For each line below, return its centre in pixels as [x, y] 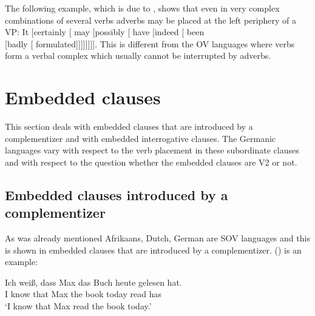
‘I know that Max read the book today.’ [78, 306]
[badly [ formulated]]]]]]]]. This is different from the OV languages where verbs [150, 43]
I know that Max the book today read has [83, 294]
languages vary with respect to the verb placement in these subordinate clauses [152, 150]
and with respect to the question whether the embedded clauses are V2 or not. [151, 162]
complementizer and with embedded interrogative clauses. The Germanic [141, 138]
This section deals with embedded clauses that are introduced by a [129, 126]
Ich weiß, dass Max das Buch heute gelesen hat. [93, 282]
